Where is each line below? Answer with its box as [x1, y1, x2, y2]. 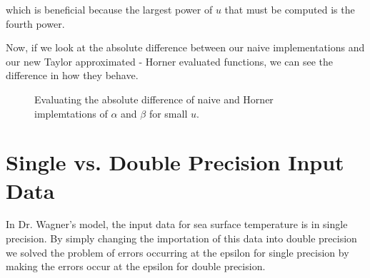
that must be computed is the [224, 2, 355, 16]
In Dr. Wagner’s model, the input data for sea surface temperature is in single [6, 217, 348, 232]
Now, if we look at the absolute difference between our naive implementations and [6, 40, 365, 55]
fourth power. [6, 16, 65, 31]
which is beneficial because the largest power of [6, 2, 213, 16]
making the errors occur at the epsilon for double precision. [6, 259, 266, 274]
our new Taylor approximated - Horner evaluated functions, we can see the [6, 53, 334, 68]
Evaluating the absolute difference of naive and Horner [34, 91, 274, 106]
